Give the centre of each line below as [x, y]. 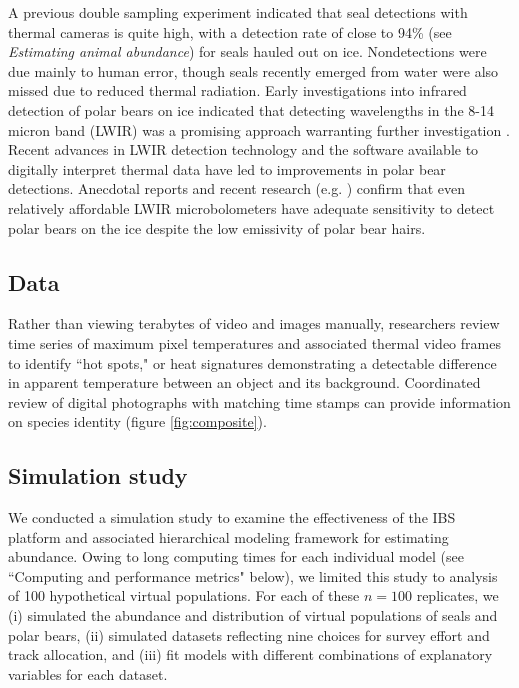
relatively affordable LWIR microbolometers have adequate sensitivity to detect [251, 207]
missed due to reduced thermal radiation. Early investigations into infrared [237, 90]
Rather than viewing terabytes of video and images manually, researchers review [254, 323]
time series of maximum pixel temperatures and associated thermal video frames [254, 342]
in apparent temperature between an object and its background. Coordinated [244, 382]
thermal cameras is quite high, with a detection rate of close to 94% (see [230, 31]
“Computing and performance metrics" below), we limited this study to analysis [253, 575]
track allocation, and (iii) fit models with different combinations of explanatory [250, 654]
